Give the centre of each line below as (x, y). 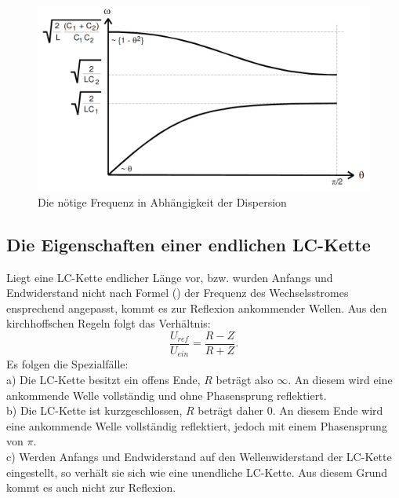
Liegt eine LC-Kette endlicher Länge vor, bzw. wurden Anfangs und (170, 277)
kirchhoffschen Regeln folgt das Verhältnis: (109, 323)
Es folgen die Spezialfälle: (67, 364)
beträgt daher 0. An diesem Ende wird (290, 410)
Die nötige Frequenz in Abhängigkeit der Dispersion (162, 201)
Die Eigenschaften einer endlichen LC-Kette (189, 244)
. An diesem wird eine (340, 380)
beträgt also (245, 380)
